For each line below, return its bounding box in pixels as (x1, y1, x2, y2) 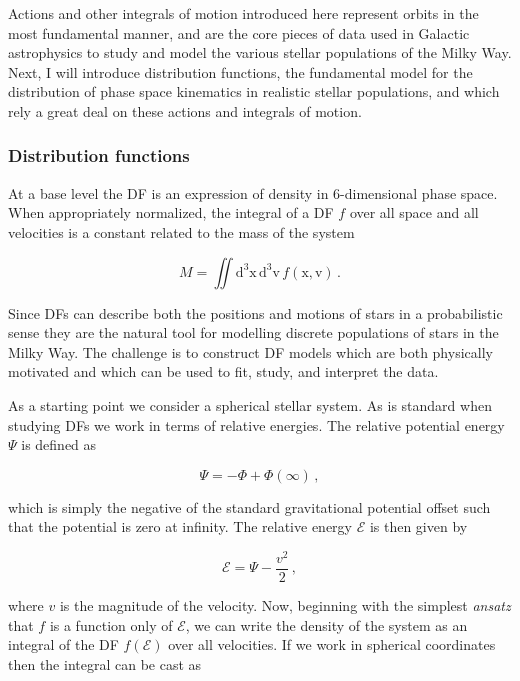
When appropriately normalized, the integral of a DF (8, 202, 334, 223)
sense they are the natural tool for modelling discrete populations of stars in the (8, 322, 499, 343)
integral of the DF (8, 634, 119, 655)
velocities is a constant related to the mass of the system (8, 221, 355, 242)
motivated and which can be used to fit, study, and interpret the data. (8, 361, 439, 382)
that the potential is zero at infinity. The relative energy (8, 516, 352, 537)
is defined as (21, 434, 97, 455)
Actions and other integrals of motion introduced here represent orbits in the (8, 3, 479, 23)
